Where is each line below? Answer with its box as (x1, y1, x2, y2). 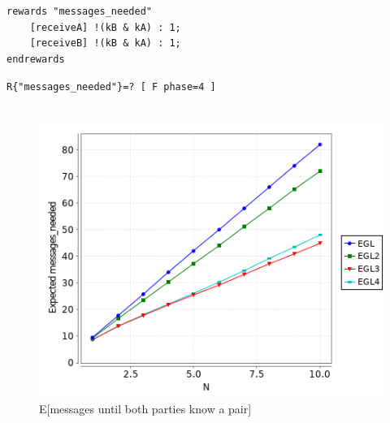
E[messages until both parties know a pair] (39, 400, 252, 417)
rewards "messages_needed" (6, 6, 152, 18)
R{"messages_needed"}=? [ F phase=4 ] (6, 80, 216, 93)
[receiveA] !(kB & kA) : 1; (29, 21, 181, 33)
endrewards (6, 53, 65, 65)
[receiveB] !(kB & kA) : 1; (29, 37, 181, 50)
